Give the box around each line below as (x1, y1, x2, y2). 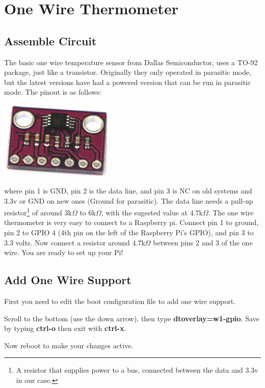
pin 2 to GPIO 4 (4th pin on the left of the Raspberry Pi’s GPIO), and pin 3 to (4, 227, 254, 237)
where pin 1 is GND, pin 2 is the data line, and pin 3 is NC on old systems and (4, 185, 252, 196)
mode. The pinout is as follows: (4, 87, 102, 97)
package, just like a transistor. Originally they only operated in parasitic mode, (4, 67, 252, 77)
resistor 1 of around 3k (4, 206, 72, 217)
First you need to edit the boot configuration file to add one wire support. (4, 295, 235, 306)
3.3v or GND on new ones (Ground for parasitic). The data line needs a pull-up (4, 195, 253, 206)
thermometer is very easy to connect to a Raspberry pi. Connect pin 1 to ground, (4, 217, 259, 228)
